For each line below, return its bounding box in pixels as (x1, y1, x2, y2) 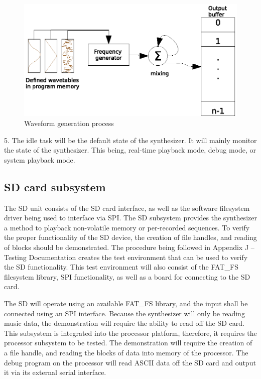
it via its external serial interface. (4, 367, 106, 377)
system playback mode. (4, 154, 75, 165)
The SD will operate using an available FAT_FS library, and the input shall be (4, 298, 248, 308)
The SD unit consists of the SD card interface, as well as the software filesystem (4, 202, 250, 213)
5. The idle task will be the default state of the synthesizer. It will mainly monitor (4, 135, 257, 145)
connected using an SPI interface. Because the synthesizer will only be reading (4, 308, 245, 318)
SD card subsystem (4, 179, 106, 194)
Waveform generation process (24, 118, 114, 129)
